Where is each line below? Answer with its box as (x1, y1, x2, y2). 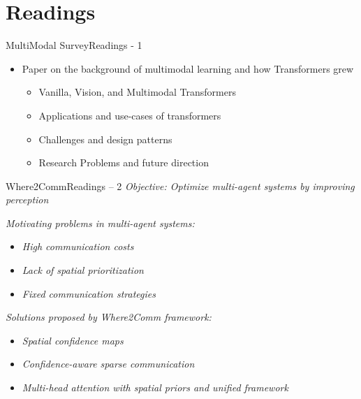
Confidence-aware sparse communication (22, 356, 195, 371)
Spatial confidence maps (22, 333, 124, 347)
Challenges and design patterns (38, 131, 172, 146)
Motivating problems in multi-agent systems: (6, 215, 195, 230)
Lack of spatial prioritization (22, 263, 144, 277)
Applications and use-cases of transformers (38, 108, 221, 122)
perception (6, 192, 49, 207)
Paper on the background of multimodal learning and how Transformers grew (22, 61, 354, 75)
